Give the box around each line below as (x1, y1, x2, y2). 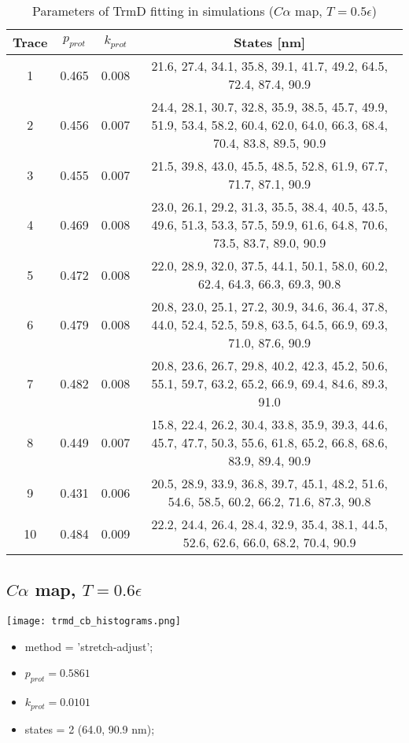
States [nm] (234, 33, 306, 51)
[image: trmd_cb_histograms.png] (6, 616, 181, 627)
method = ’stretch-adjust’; (24, 638, 153, 654)
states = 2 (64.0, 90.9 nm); (24, 720, 155, 737)
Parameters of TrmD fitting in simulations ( (32, 2, 275, 20)
